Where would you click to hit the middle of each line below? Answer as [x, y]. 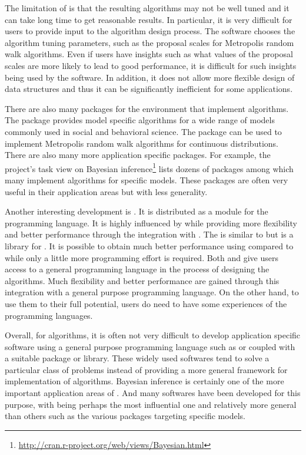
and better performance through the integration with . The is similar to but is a [149, 234]
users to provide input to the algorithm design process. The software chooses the [150, 31]
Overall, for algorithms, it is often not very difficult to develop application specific [153, 335]
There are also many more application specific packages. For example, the [138, 155]
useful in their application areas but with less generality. [106, 191]
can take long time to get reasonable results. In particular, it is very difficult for [149, 19]
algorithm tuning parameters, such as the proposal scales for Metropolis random [149, 42]
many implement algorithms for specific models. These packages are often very [147, 179]
